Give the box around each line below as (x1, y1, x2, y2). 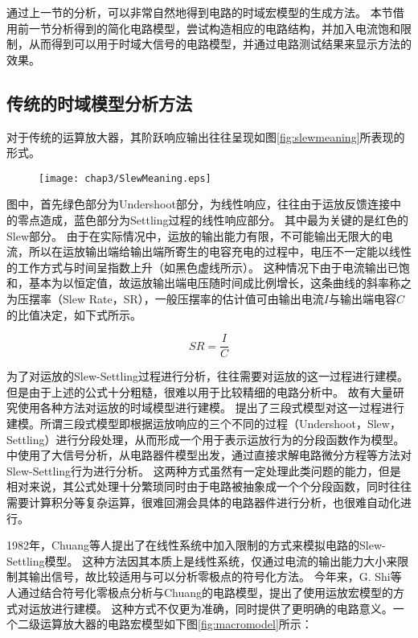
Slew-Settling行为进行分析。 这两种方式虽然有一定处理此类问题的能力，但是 (6, 462, 401, 479)
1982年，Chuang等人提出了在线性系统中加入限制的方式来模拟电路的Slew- (6, 537, 386, 554)
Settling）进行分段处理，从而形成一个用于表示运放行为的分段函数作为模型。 (6, 430, 405, 447)
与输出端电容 (328, 290, 396, 307)
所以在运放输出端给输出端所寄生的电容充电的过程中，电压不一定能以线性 (28, 243, 412, 260)
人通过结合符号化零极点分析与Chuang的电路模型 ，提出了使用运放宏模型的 (6, 583, 394, 600)
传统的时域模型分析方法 (6, 90, 192, 115)
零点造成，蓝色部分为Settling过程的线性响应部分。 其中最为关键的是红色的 (17, 212, 409, 228)
